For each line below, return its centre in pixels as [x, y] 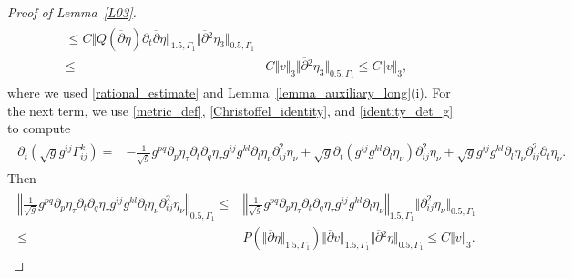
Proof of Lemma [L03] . [72, 12]
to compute [39, 128]
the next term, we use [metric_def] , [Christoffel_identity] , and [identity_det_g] [230, 110]
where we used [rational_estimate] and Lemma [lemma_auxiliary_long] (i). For [229, 93]
